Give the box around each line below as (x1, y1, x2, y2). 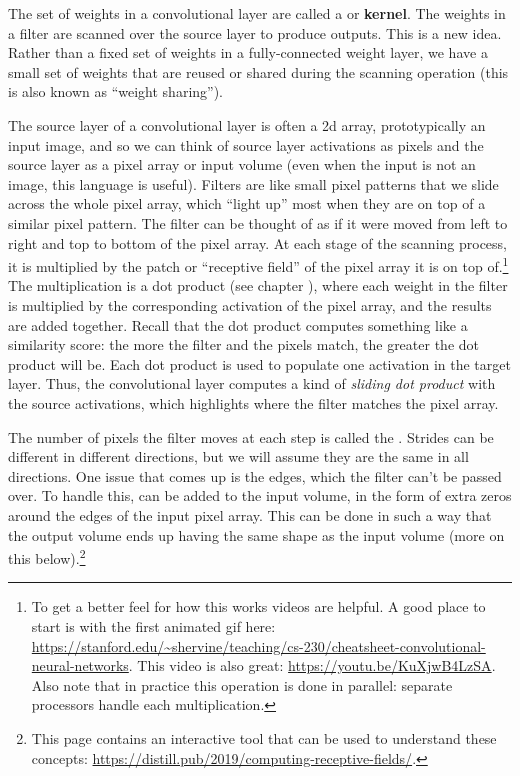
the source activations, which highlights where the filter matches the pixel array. (8, 392, 499, 413)
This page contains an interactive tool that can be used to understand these (31, 727, 497, 748)
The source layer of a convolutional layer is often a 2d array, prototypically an (8, 114, 486, 135)
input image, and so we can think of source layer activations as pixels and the (8, 134, 484, 155)
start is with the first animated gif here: (31, 615, 276, 636)
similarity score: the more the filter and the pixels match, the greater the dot (8, 334, 479, 355)
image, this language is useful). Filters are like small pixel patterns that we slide (8, 173, 499, 194)
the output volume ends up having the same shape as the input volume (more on (8, 524, 505, 545)
